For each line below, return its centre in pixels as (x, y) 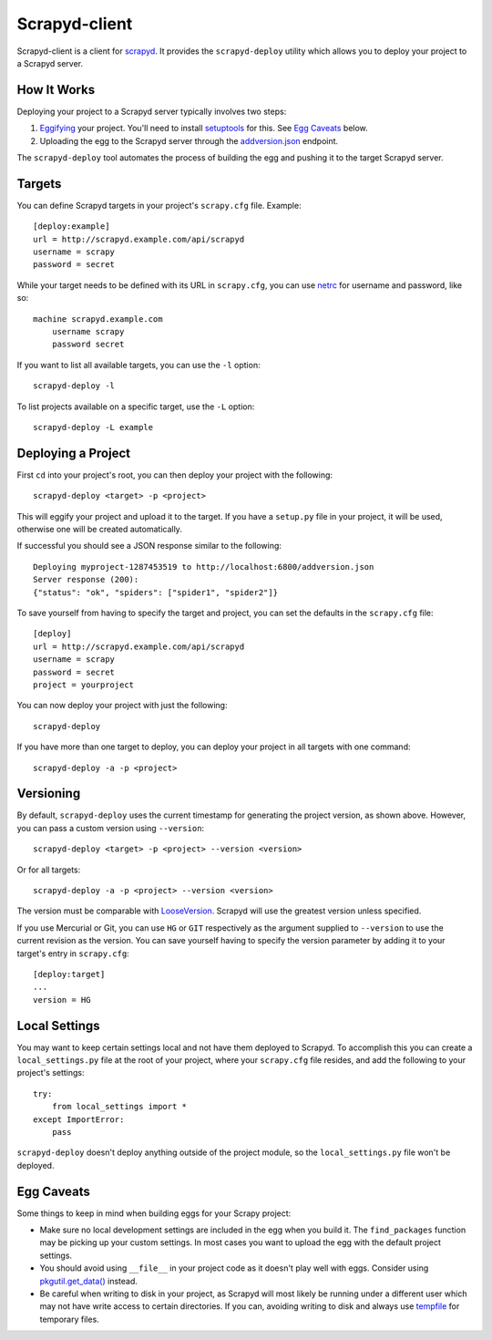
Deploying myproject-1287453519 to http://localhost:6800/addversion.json (204, 567)
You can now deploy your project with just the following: (122, 706)
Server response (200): (86, 580)
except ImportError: (79, 1119)
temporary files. (69, 1319)
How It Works (56, 90)
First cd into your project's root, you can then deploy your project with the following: (174, 475)
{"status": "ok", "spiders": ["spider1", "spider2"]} (155, 592)
